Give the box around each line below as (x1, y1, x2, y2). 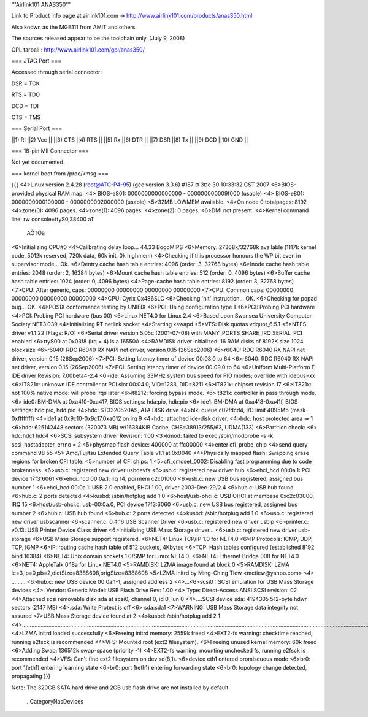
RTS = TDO (11, 91, 40, 98)
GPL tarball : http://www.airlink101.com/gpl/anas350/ (11, 46, 145, 53)
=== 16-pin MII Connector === (11, 147, 89, 155)
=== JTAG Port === (11, 57, 62, 64)
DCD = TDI (11, 102, 39, 110)
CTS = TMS (11, 113, 41, 121)
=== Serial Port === (11, 125, 63, 132)
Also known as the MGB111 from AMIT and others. (11, 23, 137, 31)
